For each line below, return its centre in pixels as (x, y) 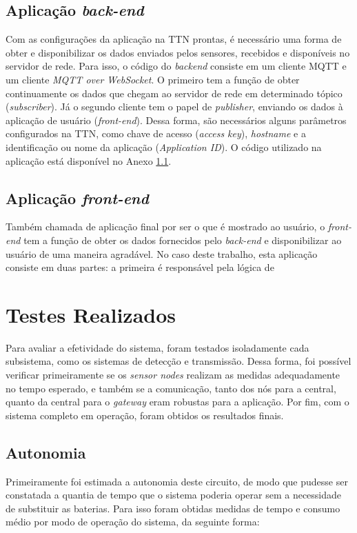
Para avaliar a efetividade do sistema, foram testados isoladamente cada (157, 347)
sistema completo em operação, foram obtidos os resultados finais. (145, 415)
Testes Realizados (91, 314)
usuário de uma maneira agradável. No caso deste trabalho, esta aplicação (162, 253)
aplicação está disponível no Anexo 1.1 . (89, 160)
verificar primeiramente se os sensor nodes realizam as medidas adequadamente (173, 375)
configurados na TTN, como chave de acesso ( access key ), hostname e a (156, 133)
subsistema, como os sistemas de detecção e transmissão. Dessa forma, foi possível (178, 361)
